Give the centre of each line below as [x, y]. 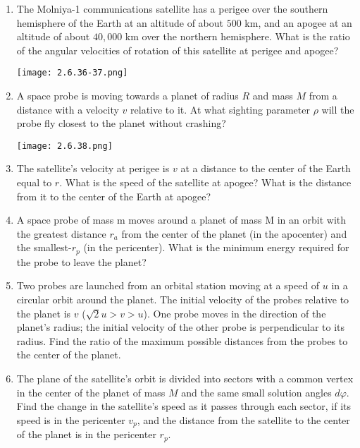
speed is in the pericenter [71, 419]
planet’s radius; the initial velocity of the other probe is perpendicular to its [181, 327]
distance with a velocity [68, 109]
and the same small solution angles [256, 392]
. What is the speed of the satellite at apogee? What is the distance [205, 182]
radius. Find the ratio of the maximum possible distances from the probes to [182, 340]
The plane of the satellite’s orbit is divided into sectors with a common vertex [185, 379]
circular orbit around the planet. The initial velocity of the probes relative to [183, 299]
